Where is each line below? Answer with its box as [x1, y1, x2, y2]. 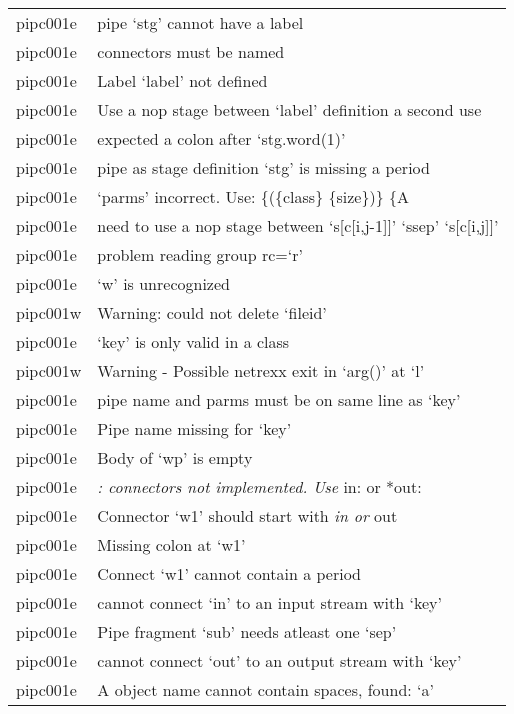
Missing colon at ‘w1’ [97, 533, 246, 556]
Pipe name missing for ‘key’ [97, 417, 292, 440]
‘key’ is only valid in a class [97, 330, 290, 353]
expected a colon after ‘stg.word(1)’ [97, 127, 346, 150]
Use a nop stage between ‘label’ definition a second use [97, 98, 482, 121]
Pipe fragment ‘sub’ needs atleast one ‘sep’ [97, 620, 397, 643]
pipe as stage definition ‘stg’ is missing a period [97, 156, 430, 179]
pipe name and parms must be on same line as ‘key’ [97, 388, 461, 411]
